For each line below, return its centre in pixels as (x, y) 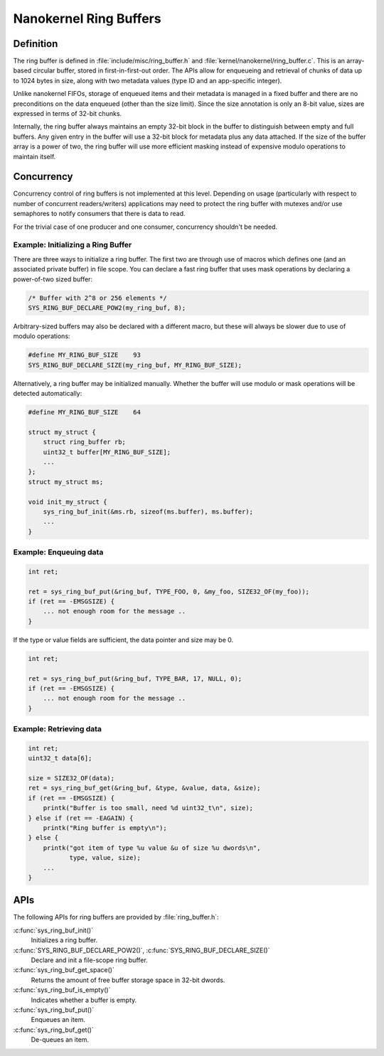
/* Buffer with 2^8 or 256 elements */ (97, 298)
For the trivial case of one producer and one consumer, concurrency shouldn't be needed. (145, 227)
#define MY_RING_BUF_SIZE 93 (85, 355)
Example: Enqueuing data (58, 552)
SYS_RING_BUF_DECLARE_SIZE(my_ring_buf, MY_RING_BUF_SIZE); (135, 365)
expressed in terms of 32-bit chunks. (68, 114)
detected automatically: (48, 394)
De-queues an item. (60, 1040)
